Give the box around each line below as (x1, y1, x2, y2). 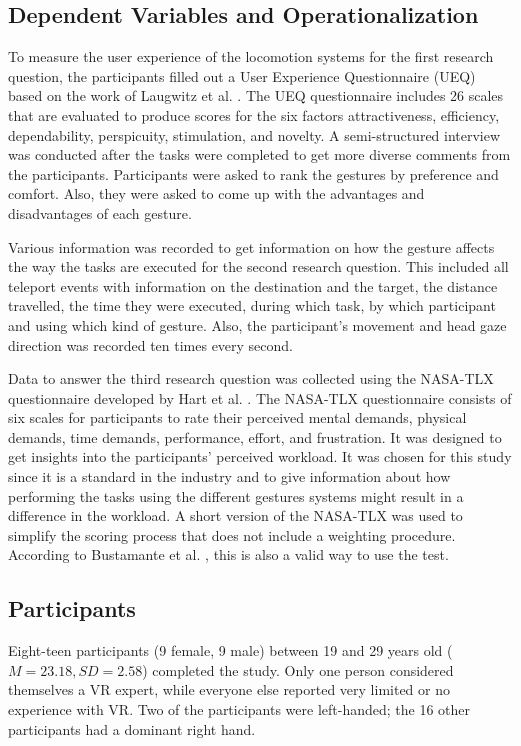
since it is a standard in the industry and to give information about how (8, 466, 451, 487)
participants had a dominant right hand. (8, 718, 256, 739)
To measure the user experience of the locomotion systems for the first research (8, 46, 494, 67)
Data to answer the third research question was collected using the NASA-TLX (8, 368, 494, 389)
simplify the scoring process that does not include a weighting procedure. (8, 524, 456, 545)
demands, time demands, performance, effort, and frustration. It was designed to (8, 426, 502, 447)
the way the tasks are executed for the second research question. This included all (8, 256, 509, 277)
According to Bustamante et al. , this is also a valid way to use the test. (8, 544, 449, 565)
